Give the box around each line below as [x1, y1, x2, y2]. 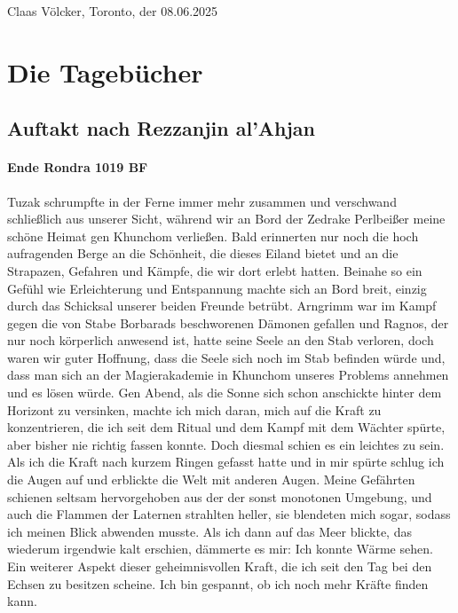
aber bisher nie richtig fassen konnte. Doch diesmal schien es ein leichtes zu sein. [7, 435, 445, 453]
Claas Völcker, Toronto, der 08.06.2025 [7, 2, 218, 20]
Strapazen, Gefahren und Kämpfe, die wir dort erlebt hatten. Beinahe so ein [7, 261, 422, 279]
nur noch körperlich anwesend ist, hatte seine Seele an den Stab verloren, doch [7, 331, 434, 350]
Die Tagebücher [7, 53, 203, 90]
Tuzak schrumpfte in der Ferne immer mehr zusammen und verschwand [7, 192, 397, 210]
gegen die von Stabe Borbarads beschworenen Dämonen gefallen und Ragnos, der [7, 313, 449, 332]
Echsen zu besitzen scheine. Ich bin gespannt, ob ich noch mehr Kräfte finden [7, 574, 429, 593]
